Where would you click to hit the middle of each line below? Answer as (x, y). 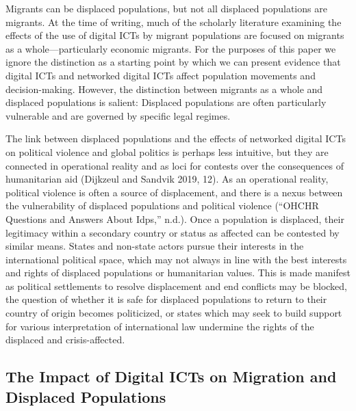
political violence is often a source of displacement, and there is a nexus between (174, 192)
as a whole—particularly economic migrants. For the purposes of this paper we (171, 48)
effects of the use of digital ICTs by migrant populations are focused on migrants (175, 35)
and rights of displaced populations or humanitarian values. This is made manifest (178, 273)
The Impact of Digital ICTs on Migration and (171, 376)
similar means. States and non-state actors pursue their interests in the (155, 246)
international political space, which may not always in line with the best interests (176, 259)
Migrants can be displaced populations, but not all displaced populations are (166, 8)
